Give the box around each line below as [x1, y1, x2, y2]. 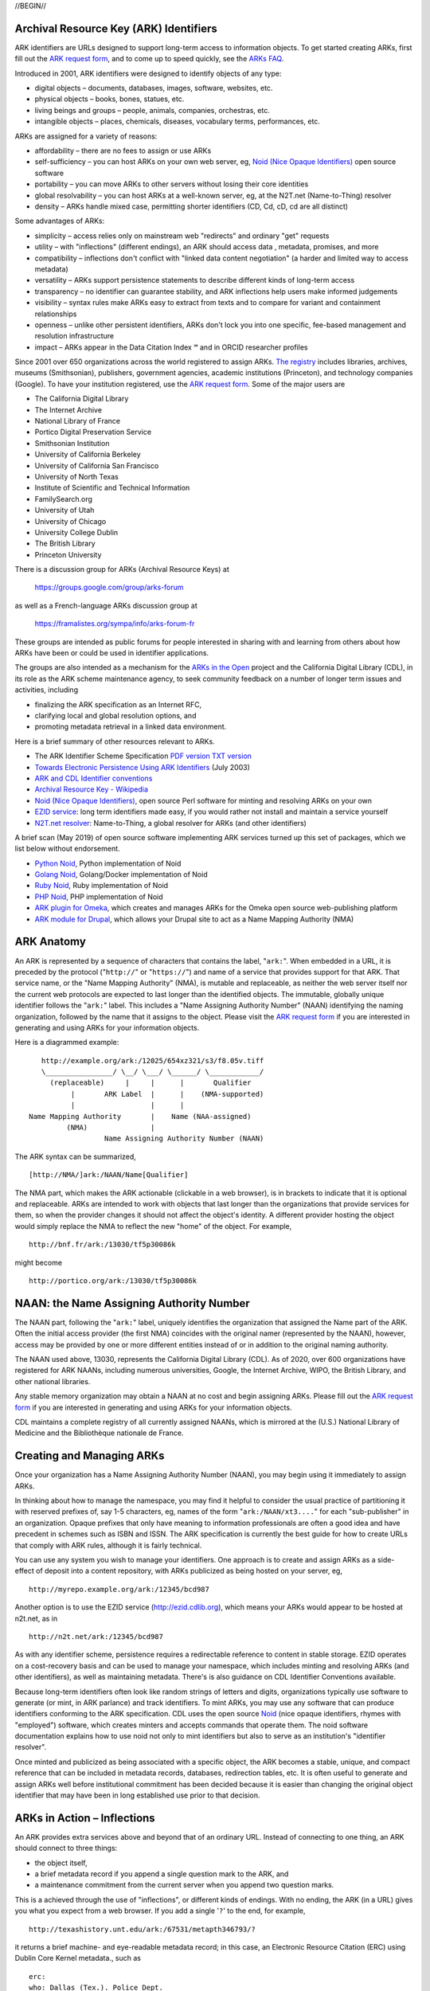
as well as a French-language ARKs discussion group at [14, 600, 198, 610]
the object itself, [34, 1858, 88, 1868]
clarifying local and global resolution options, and [34, 711, 197, 720]
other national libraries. [14, 1376, 91, 1386]
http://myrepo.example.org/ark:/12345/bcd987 [29, 1585, 210, 1594]
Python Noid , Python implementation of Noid [34, 859, 182, 868]
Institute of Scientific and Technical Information [34, 483, 190, 493]
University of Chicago [34, 516, 107, 526]
